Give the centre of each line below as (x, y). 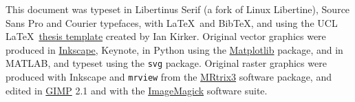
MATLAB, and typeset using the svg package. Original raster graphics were (166, 63)
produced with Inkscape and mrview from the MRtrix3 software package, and (169, 77)
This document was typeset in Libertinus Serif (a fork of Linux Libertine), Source (178, 9)
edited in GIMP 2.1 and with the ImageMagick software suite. (137, 90)
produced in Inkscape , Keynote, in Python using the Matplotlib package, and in (174, 49)
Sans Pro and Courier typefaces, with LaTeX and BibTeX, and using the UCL (172, 22)
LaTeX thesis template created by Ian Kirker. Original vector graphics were (166, 36)
